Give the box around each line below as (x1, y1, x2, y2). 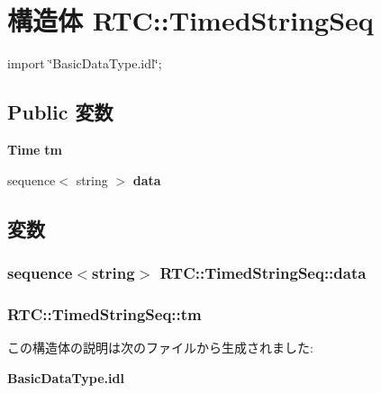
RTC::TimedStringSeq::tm (7, 302, 202, 325)
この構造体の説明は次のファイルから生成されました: (7, 337, 313, 356)
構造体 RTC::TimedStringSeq (7, 2, 374, 39)
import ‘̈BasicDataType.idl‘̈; (7, 54, 162, 73)
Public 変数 (7, 98, 113, 126)
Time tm (7, 139, 62, 158)
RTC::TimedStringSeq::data (159, 261, 367, 283)
